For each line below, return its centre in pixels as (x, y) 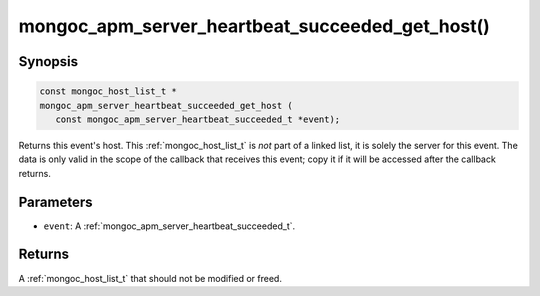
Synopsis (48, 61)
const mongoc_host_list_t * (108, 91)
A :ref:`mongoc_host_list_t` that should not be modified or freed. (150, 278)
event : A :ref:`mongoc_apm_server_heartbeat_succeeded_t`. (169, 226)
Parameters (55, 201)
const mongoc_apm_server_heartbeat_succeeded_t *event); (198, 119)
